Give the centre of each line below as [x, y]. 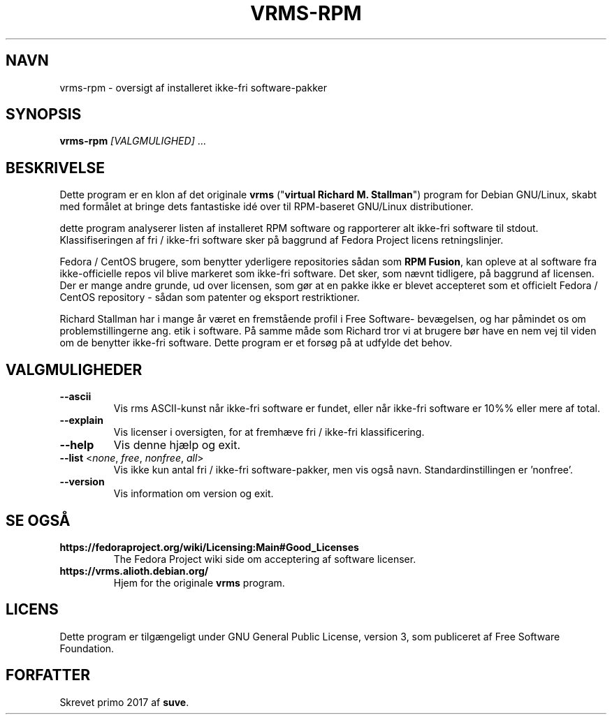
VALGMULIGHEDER [74, 369]
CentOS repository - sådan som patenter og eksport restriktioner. [210, 297]
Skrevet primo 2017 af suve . [124, 702]
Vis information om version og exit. [194, 494]
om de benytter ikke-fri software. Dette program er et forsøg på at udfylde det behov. [256, 343]
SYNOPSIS [44, 115]
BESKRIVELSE [56, 168]
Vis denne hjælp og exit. [177, 445]
